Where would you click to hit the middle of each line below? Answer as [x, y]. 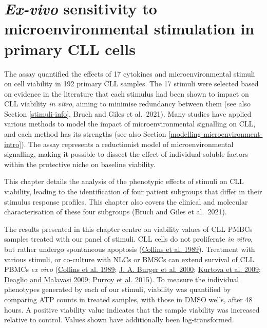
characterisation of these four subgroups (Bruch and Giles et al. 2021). [116, 212]
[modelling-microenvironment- [216, 134]
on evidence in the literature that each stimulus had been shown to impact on [127, 93]
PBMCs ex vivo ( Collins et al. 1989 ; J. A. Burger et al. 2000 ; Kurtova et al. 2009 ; [132, 269]
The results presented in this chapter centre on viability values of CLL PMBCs [128, 229]
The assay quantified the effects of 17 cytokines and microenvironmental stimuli [130, 73]
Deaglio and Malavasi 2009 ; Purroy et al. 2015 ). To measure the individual [122, 279]
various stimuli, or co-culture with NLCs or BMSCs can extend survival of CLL [129, 259]
